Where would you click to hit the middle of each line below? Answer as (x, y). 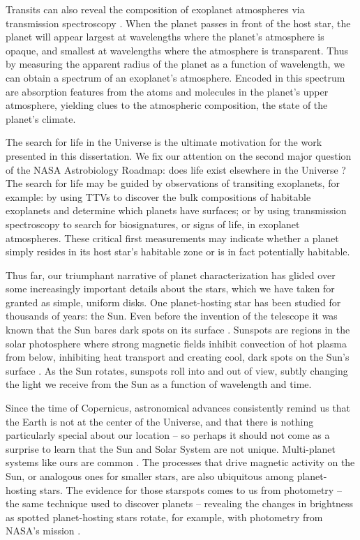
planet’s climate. (41, 118)
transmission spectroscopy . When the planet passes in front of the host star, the (178, 23)
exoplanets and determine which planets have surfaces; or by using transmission (176, 210)
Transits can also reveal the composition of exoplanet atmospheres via (155, 9)
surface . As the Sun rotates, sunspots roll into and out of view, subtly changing (177, 370)
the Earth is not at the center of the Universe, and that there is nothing (160, 421)
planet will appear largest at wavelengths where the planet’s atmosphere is (165, 37)
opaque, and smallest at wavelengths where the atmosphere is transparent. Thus (177, 50)
